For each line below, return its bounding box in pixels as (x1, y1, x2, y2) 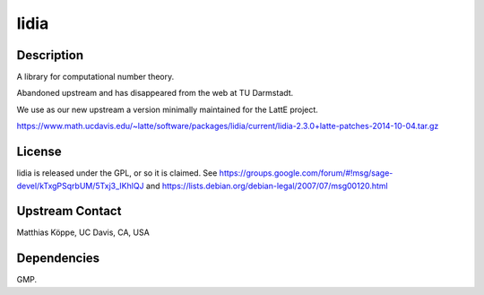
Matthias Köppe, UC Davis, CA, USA (16, 227, 150, 238)
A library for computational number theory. (16, 72, 175, 82)
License (16, 144, 62, 160)
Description (16, 48, 84, 63)
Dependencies (16, 251, 100, 266)
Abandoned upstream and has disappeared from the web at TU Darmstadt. (16, 88, 294, 99)
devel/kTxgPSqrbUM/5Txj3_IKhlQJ (16, 180, 144, 191)
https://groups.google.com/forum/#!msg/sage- (219, 168, 393, 178)
